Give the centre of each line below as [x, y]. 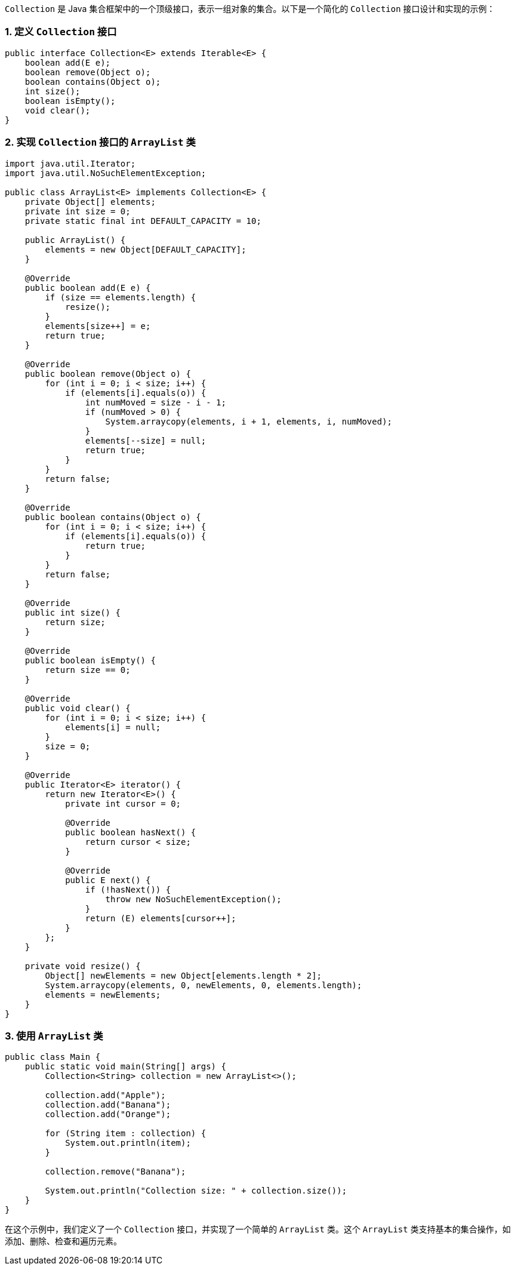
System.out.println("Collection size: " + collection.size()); [196, 1191]
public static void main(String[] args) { [125, 1067]
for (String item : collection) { [126, 1134]
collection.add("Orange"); [108, 1114]
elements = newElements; [103, 994]
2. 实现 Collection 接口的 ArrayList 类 [100, 142]
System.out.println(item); [128, 1143]
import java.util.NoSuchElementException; [106, 173]
